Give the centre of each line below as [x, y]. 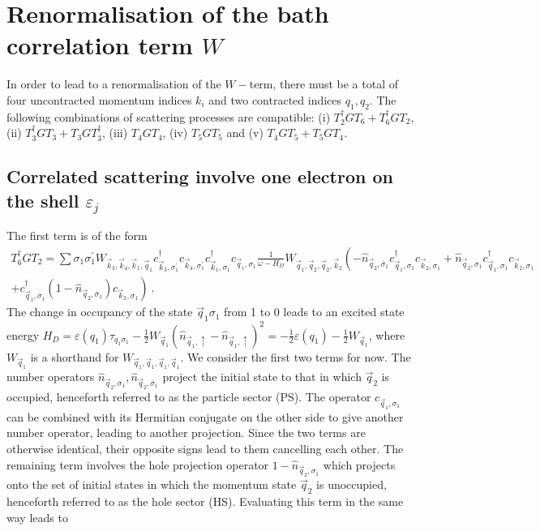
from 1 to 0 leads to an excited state [314, 312]
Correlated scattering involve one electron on [200, 176]
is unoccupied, [351, 484]
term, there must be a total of [324, 84]
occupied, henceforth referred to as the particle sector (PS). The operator [189, 397]
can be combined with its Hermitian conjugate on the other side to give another [205, 416]
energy [23, 334]
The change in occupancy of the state [100, 312]
